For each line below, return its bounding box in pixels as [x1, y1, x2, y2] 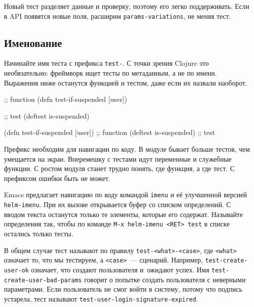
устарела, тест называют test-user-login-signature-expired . [4, 293, 198, 304]
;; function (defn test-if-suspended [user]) [4, 94, 127, 104]
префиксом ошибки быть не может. [4, 173, 110, 183]
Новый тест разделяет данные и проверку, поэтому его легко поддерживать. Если [4, 1, 250, 11]
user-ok [4, 266, 29, 274]
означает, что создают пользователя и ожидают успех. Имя [31, 264, 210, 274]
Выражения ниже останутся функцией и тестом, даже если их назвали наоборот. [4, 77, 248, 88]
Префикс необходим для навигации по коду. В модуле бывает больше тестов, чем [4, 144, 250, 154]
